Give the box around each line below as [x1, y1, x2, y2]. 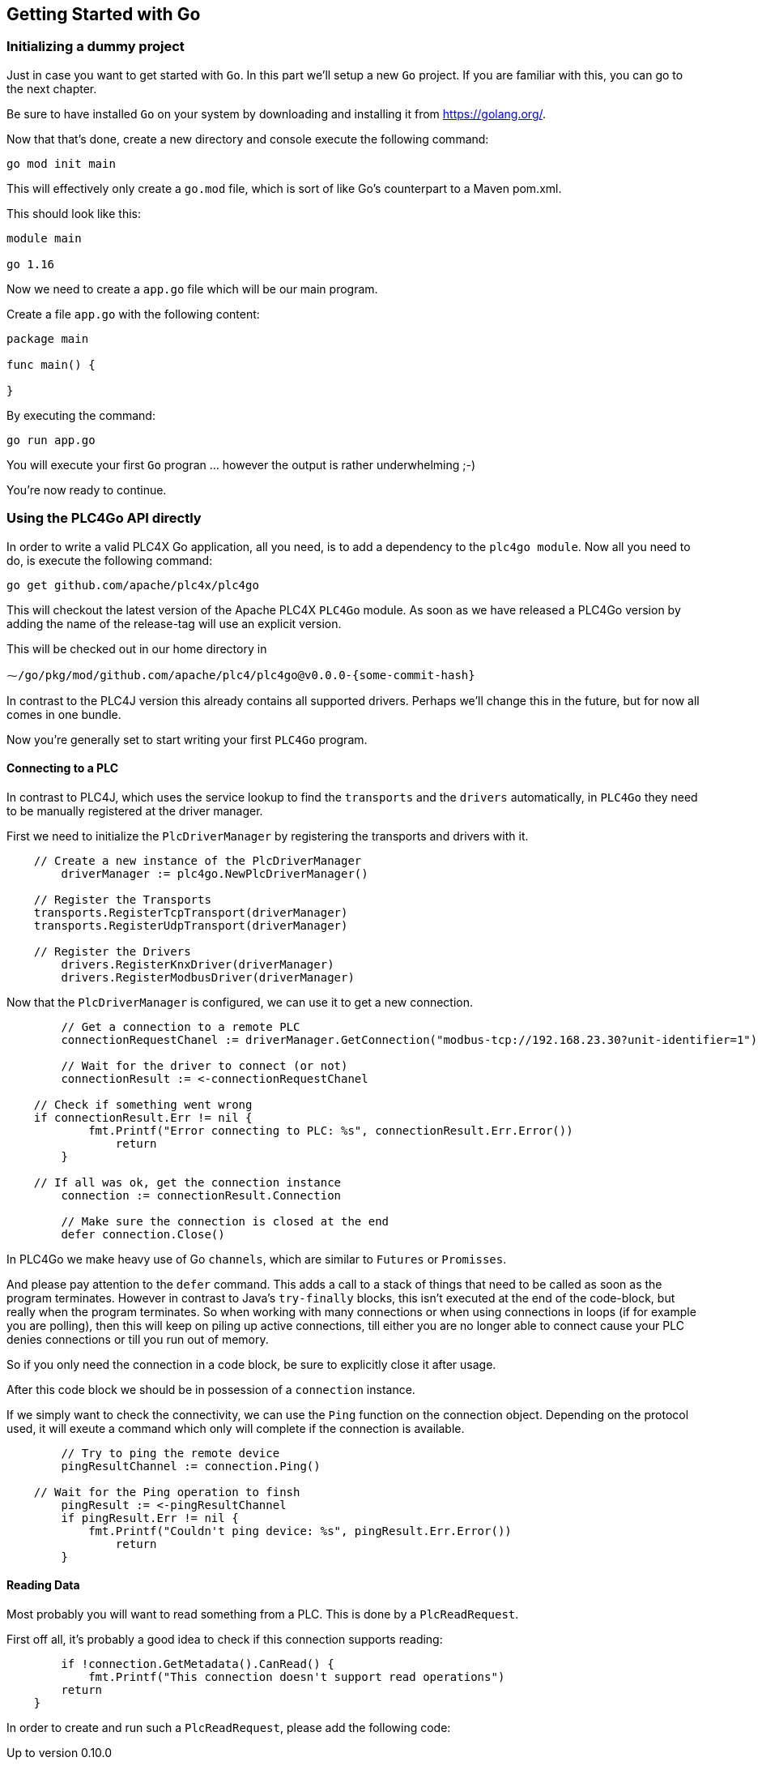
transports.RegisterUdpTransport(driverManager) [33, 918, 348, 932]
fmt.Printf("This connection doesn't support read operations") [88, 1670, 505, 1683]
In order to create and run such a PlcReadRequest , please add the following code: [6, 1720, 451, 1734]
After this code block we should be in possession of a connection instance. [6, 1382, 415, 1396]
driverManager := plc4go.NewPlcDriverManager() [61, 866, 368, 880]
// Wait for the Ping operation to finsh [33, 1485, 300, 1499]
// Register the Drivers [33, 944, 191, 958]
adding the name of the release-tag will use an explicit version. [6, 616, 342, 631]
